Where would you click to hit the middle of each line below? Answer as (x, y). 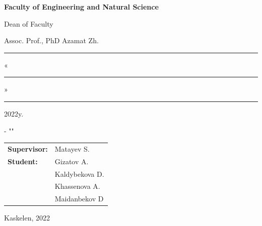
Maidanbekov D (79, 199)
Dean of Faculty (29, 23)
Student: (23, 161)
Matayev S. (72, 148)
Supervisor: (28, 148)
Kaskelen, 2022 (27, 218)
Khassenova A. (77, 186)
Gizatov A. (72, 161)
